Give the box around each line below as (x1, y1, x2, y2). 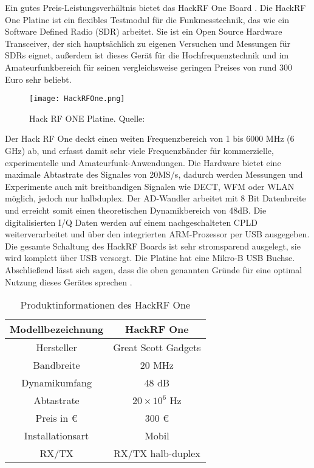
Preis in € (35, 411, 78, 425)
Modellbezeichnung (10, 322, 104, 337)
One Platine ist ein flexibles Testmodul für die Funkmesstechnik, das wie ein (5, 13, 289, 26)
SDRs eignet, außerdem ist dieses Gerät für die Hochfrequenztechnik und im (5, 49, 289, 61)
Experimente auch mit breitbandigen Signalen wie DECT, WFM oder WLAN (5, 180, 295, 192)
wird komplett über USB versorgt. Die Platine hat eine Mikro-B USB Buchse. (5, 251, 295, 264)
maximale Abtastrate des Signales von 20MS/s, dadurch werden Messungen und (5, 168, 303, 181)
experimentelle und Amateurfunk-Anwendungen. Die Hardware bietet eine (5, 156, 281, 169)
